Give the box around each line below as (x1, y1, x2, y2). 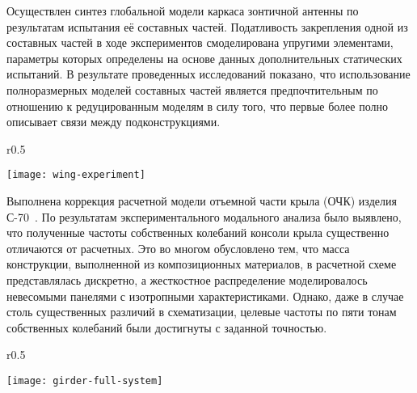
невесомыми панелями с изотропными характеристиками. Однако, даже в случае (6, 287, 404, 304)
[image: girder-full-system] (6, 374, 163, 387)
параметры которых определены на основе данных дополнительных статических (6, 49, 402, 66)
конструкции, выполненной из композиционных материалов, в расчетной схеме (6, 256, 397, 273)
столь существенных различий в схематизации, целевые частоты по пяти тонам (6, 303, 397, 320)
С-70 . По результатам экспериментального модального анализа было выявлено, (6, 208, 402, 225)
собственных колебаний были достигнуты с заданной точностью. (6, 319, 327, 336)
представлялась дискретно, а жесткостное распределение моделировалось (6, 271, 368, 288)
